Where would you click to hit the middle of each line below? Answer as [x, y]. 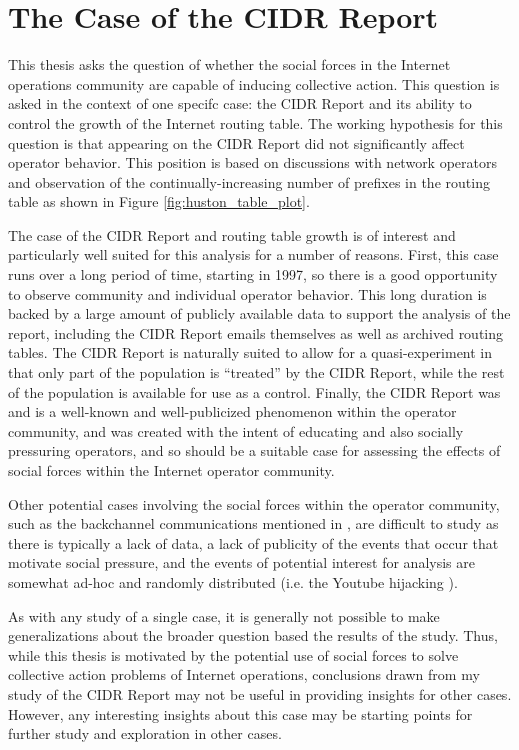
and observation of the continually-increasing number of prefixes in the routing [249, 181]
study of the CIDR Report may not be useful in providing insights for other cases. [260, 693]
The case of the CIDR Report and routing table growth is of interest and [232, 234]
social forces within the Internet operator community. [171, 470]
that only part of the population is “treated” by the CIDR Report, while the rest [256, 372]
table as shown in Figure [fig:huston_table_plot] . [159, 201]
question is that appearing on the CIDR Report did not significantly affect [236, 142]
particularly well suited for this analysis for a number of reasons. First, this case [253, 254]
